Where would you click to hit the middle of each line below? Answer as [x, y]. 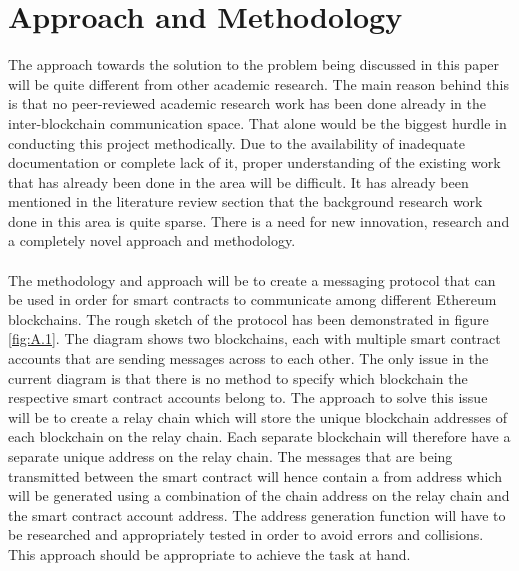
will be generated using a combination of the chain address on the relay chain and [259, 495]
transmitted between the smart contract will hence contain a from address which [255, 475]
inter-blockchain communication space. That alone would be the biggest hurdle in [257, 122]
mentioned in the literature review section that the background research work [245, 201]
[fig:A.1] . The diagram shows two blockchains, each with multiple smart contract [254, 338]
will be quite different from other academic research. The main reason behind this [258, 83]
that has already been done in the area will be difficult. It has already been [238, 181]
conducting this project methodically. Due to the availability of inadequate [236, 142]
